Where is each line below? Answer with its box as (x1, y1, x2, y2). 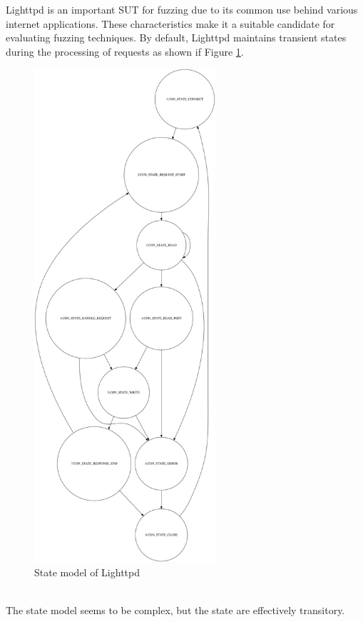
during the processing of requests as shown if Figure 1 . (6, 44, 244, 59)
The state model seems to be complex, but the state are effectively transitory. (6, 603, 345, 618)
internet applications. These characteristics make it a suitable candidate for (6, 16, 335, 31)
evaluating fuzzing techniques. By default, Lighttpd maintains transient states (6, 30, 347, 45)
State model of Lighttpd (34, 564, 140, 579)
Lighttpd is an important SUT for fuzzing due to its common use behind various (6, 2, 358, 16)
